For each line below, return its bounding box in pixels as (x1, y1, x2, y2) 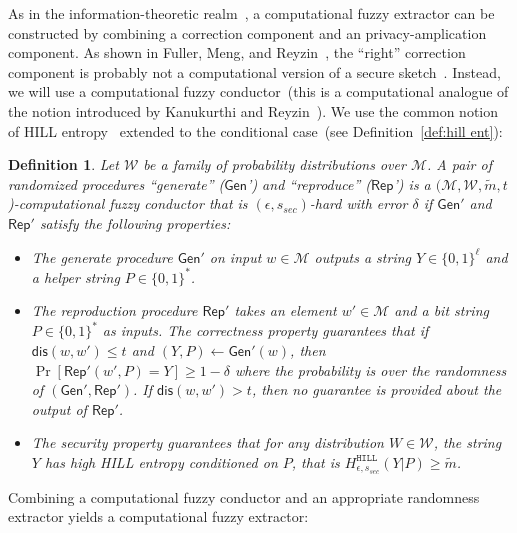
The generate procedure (31, 246, 173, 267)
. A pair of (427, 154, 492, 175)
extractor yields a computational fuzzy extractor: (8, 506, 309, 527)
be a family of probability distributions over (143, 154, 406, 175)
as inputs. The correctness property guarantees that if (102, 320, 429, 341)
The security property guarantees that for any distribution (31, 432, 384, 453)
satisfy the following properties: (39, 212, 231, 233)
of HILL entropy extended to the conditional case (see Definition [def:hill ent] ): (8, 120, 503, 141)
